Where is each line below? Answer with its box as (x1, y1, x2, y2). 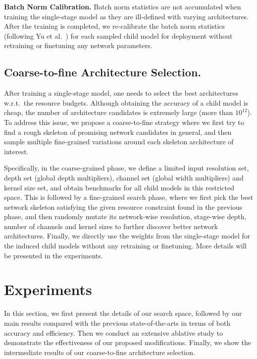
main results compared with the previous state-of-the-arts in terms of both (4, 317, 231, 328)
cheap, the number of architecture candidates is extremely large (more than (4, 107, 233, 118)
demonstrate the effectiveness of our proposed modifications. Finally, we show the (4, 337, 251, 348)
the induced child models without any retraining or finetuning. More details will (4, 240, 247, 251)
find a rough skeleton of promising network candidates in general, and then (4, 126, 232, 137)
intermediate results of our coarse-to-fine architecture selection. (4, 347, 195, 357)
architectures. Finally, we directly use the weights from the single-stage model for (4, 231, 251, 241)
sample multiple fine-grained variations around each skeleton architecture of (4, 136, 234, 147)
